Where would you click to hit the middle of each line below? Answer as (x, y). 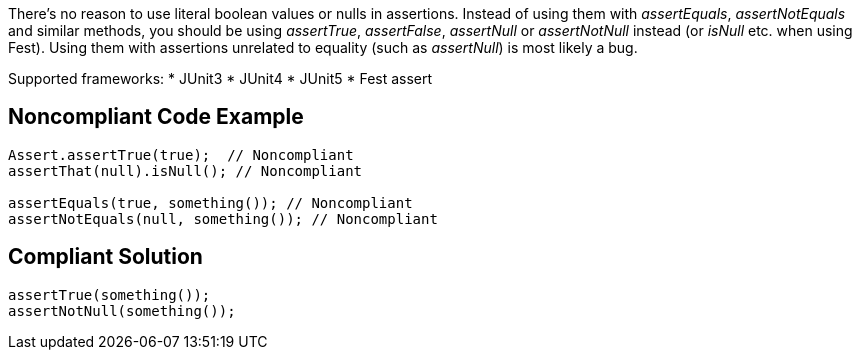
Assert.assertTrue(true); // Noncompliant (181, 154)
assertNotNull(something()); (122, 310)
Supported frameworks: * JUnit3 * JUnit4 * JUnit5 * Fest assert (220, 78)
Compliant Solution (105, 257)
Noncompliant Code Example (156, 117)
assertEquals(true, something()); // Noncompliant (210, 202)
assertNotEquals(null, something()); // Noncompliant (223, 218)
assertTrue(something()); (109, 294)
